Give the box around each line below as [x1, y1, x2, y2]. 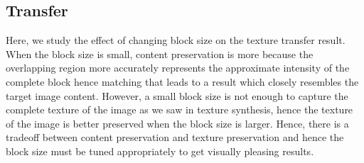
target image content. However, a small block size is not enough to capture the [6, 88, 348, 103]
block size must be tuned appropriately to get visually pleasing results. [6, 143, 314, 158]
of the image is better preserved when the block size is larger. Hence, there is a [6, 116, 349, 130]
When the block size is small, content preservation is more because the [6, 46, 314, 61]
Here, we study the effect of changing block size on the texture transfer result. [6, 33, 346, 47]
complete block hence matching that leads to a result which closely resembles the [6, 74, 359, 89]
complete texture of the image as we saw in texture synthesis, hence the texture [6, 102, 353, 117]
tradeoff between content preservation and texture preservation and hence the [6, 130, 344, 145]
